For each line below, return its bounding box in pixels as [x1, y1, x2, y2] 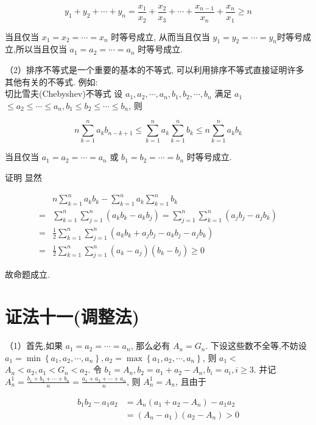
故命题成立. [5, 268, 50, 281]
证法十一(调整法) [5, 304, 140, 329]
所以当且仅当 [15, 43, 67, 55]
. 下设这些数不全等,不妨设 [205, 339, 307, 352]
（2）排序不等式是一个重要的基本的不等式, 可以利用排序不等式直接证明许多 [5, 63, 304, 76]
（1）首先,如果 [5, 339, 63, 352]
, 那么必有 [130, 339, 170, 352]
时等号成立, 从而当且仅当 [111, 30, 210, 43]
